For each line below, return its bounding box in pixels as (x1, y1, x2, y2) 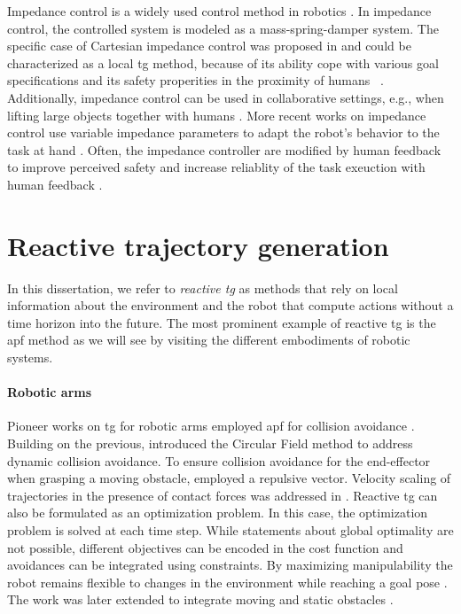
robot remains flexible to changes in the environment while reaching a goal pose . (7, 572, 448, 591)
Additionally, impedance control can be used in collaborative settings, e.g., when (7, 88, 444, 106)
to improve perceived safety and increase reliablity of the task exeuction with (7, 158, 426, 176)
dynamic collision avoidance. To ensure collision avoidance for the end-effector (7, 451, 431, 470)
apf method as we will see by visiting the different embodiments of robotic (7, 330, 410, 349)
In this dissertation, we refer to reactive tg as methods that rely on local (7, 278, 398, 297)
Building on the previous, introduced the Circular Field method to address (7, 434, 413, 453)
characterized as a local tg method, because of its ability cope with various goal (7, 53, 439, 72)
